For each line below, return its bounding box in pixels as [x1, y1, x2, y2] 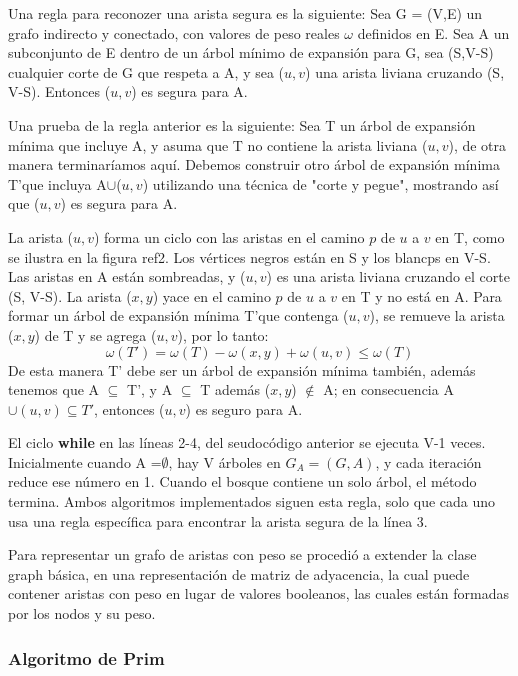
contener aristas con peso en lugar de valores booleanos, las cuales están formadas [8, 583, 509, 604]
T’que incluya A [8, 173, 107, 194]
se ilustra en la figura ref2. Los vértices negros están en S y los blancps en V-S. [8, 246, 491, 267]
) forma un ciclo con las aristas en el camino [93, 226, 365, 247]
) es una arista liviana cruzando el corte [266, 266, 510, 287]
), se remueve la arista [369, 305, 505, 326]
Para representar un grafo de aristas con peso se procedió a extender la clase [8, 544, 477, 565]
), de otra [448, 134, 507, 155]
